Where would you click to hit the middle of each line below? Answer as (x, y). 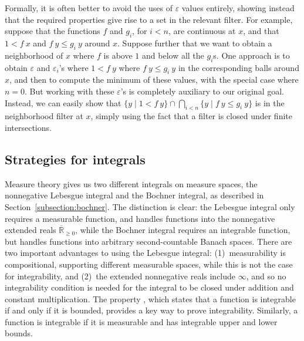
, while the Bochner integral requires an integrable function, (183, 230)
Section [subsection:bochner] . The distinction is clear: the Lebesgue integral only (150, 206)
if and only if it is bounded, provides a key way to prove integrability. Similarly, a (151, 310)
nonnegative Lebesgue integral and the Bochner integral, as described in (134, 195)
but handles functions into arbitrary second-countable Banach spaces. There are (148, 241)
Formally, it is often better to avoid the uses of (89, 8)
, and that (261, 31)
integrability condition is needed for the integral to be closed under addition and (149, 287)
